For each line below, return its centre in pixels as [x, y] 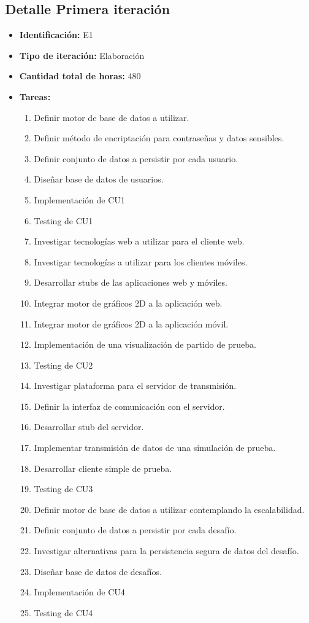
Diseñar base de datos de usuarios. [99, 179]
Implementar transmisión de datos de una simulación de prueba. [155, 448]
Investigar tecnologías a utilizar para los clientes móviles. [141, 261]
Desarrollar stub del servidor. [89, 427]
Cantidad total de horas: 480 [80, 76]
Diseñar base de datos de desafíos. [98, 571]
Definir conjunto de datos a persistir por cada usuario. [136, 158]
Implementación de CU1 [79, 199]
